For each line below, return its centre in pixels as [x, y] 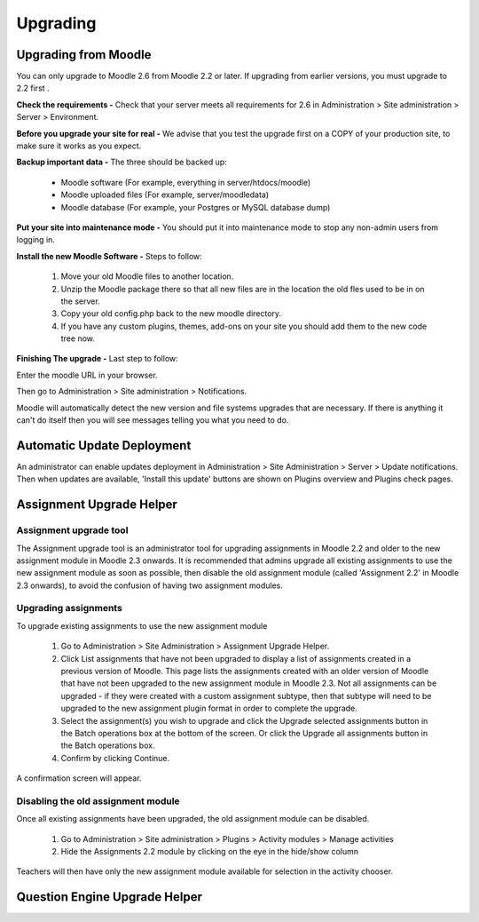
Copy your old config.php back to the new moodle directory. [171, 314]
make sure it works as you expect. [79, 146]
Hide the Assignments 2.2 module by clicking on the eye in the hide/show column [210, 852]
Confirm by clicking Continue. [115, 758]
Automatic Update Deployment [104, 445]
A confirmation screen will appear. [79, 778]
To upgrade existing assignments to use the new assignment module [142, 625]
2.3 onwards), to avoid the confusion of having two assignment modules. [150, 585]
